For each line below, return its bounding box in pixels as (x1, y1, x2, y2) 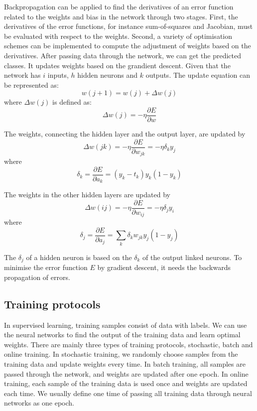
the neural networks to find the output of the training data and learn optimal (4, 329, 241, 340)
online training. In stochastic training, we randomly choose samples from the (4, 349, 238, 359)
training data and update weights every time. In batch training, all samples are (4, 358, 246, 369)
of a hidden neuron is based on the (26, 252, 132, 262)
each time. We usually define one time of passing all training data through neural (4, 388, 252, 398)
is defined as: (52, 97, 92, 107)
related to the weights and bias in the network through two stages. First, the (4, 11, 238, 21)
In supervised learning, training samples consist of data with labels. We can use (4, 319, 247, 330)
